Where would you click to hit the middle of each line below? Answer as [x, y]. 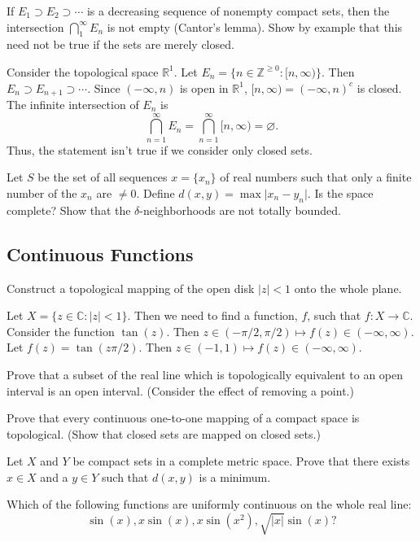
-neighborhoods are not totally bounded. [240, 210]
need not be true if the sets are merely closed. [120, 44]
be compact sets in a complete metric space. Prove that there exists [241, 461]
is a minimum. [235, 476]
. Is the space [340, 192]
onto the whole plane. [348, 288]
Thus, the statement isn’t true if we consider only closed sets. [160, 149]
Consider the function [61, 331]
